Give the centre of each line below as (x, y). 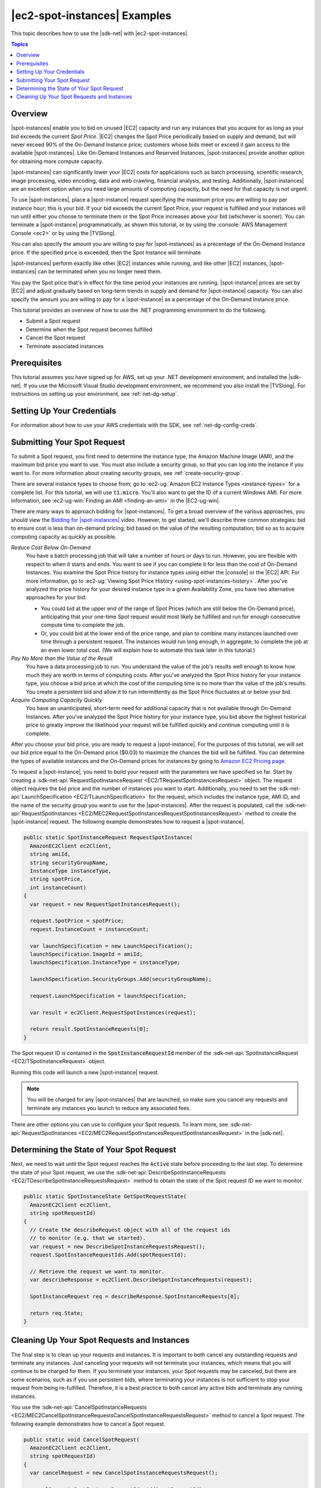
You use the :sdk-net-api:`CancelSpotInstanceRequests (79, 1407)
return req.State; (56, 1313)
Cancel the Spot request (56, 338)
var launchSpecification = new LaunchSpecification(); (111, 946)
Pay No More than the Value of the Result (62, 658)
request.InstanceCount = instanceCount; (89, 929)
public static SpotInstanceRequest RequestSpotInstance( (108, 837)
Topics (20, 44)
